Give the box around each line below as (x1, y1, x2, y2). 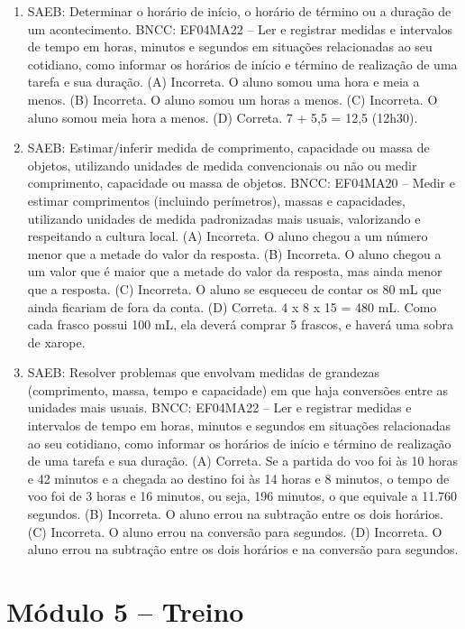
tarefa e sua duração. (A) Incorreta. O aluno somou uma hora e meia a (27, 72, 420, 91)
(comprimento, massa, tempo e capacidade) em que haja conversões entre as (27, 380, 449, 399)
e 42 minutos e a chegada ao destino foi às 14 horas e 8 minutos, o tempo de (27, 468, 450, 487)
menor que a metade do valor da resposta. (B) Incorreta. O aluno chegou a (27, 244, 442, 263)
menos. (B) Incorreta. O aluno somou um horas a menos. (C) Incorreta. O (27, 89, 438, 108)
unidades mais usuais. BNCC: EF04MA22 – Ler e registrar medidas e (27, 398, 412, 417)
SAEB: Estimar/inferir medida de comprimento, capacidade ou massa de (27, 138, 430, 157)
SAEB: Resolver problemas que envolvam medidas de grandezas (27, 363, 380, 382)
